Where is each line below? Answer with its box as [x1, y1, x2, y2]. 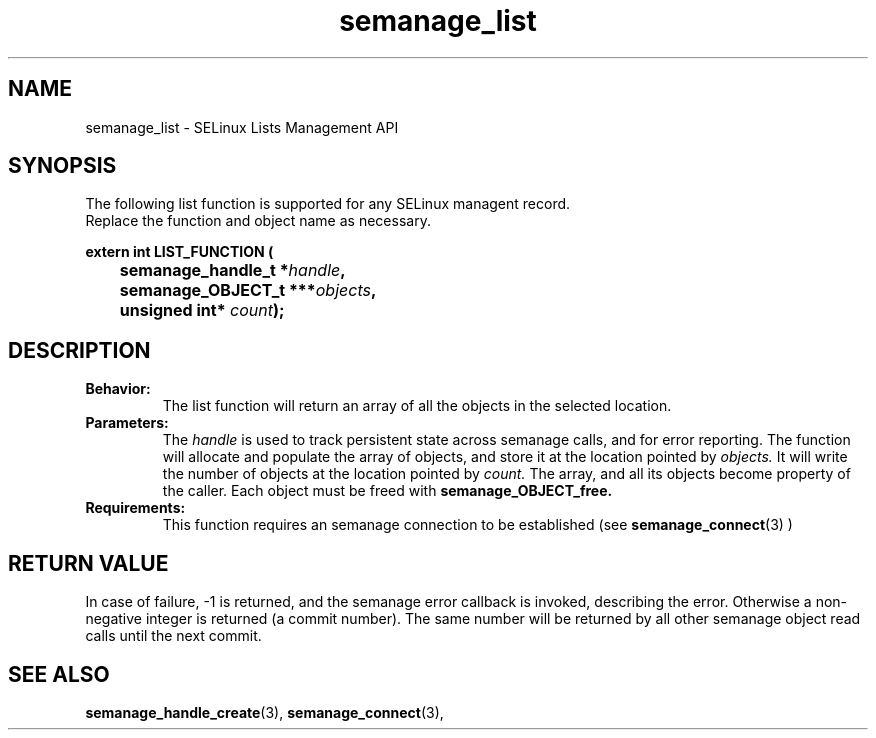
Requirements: [85, 499, 186, 517]
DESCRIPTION [8, 337, 151, 363]
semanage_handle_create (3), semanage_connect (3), [85, 703, 444, 721]
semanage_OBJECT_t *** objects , [119, 280, 377, 301]
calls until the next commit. [85, 627, 262, 645]
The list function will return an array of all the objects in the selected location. [162, 397, 672, 415]
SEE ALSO [8, 661, 110, 687]
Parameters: [85, 414, 169, 432]
